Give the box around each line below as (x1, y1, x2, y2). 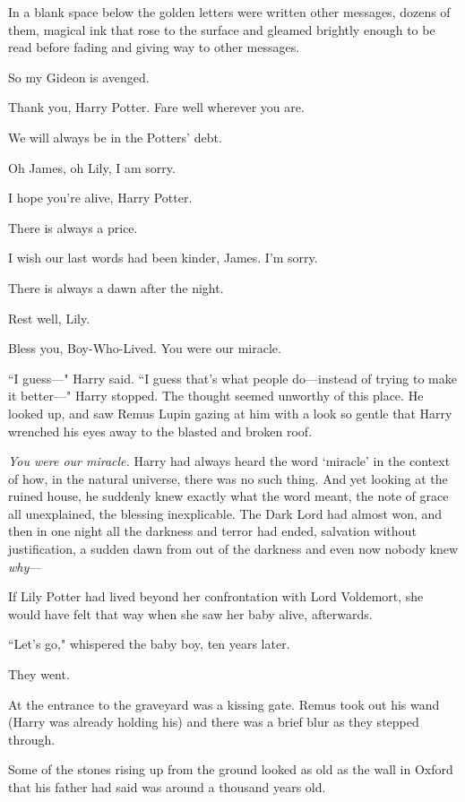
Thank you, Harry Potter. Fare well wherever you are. (8, 98, 305, 116)
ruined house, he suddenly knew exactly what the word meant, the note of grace (8, 487, 449, 505)
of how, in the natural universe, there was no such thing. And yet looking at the (8, 469, 448, 487)
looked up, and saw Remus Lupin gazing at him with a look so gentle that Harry (8, 403, 452, 422)
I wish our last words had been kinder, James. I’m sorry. (8, 248, 318, 267)
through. (8, 729, 56, 748)
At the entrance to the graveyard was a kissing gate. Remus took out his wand (8, 694, 440, 713)
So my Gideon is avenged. (8, 67, 150, 86)
